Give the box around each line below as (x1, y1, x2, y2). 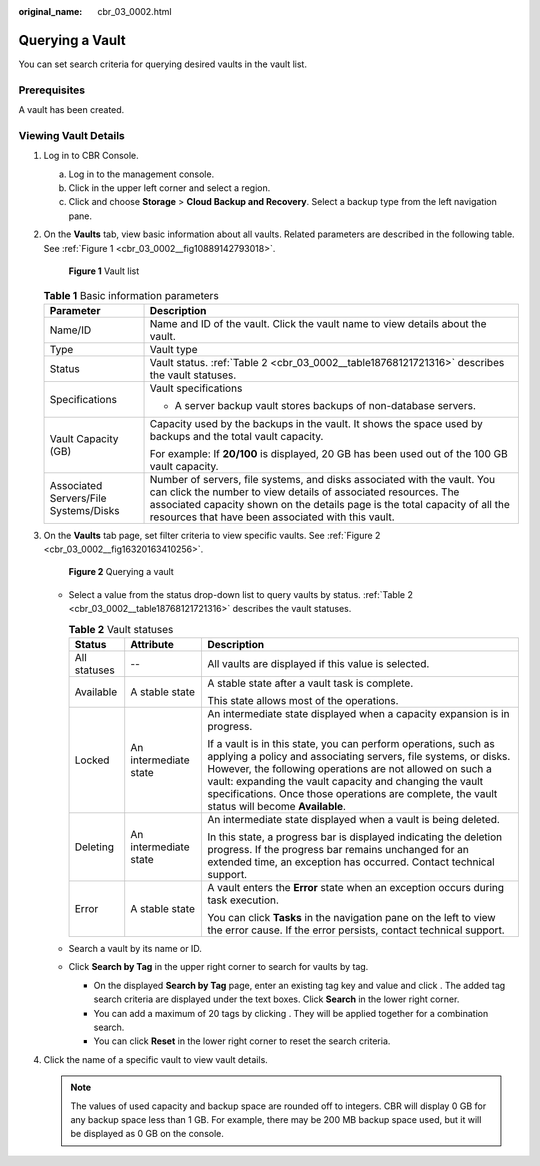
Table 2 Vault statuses (68, 622, 174, 636)
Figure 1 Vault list (68, 265, 140, 277)
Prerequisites (18, 83, 85, 97)
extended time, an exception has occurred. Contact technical (207, 855, 495, 869)
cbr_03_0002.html (97, 6, 172, 17)
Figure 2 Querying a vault (68, 566, 174, 578)
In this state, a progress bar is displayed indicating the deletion (207, 830, 503, 844)
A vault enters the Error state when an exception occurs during (207, 881, 505, 895)
